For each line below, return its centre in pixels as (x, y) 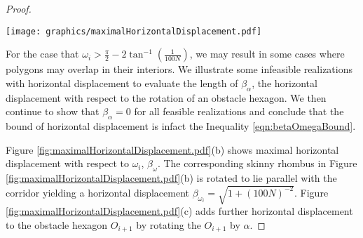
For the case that (42, 54)
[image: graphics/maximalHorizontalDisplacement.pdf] (134, 31)
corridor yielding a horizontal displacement (97, 192)
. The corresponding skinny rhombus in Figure (257, 163)
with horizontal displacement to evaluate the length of (122, 82)
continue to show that (53, 111)
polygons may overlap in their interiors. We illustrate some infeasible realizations (179, 69)
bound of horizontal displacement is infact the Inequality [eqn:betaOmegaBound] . (181, 126)
